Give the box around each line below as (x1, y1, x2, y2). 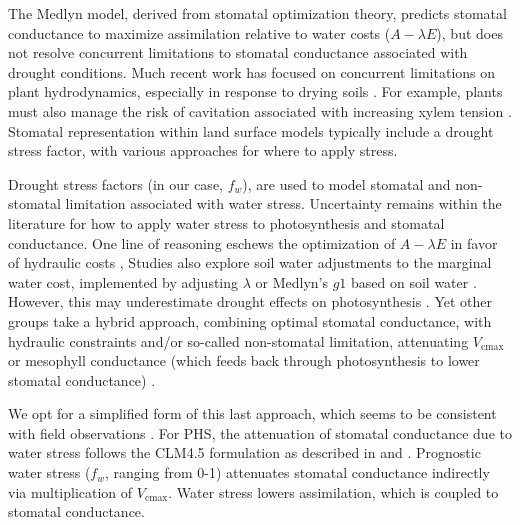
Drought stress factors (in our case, (8, 173, 223, 194)
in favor (450, 232, 498, 253)
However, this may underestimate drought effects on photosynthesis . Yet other (8, 291, 492, 312)
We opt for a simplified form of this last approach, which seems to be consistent (8, 403, 497, 424)
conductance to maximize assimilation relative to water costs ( (8, 22, 391, 43)
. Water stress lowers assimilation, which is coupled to (168, 481, 499, 502)
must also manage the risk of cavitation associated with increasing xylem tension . (8, 100, 512, 121)
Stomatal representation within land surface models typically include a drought (8, 120, 494, 141)
